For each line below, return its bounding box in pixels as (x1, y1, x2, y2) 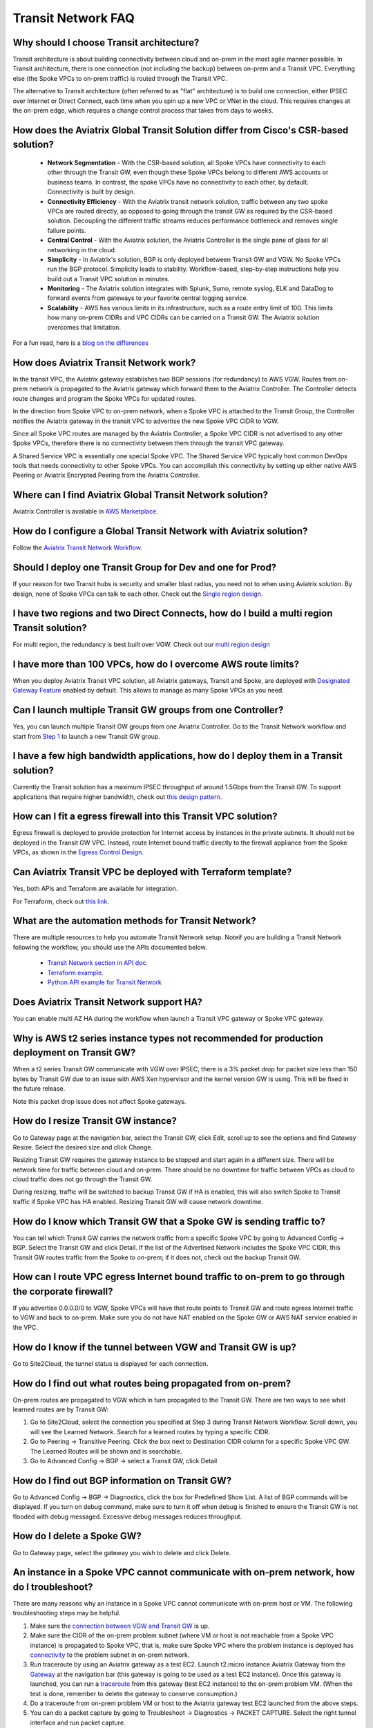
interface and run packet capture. (30, 1718, 126, 1727)
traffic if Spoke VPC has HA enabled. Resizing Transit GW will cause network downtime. (12, 1197, 263, 1205)
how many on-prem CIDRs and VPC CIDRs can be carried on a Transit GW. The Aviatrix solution (47, 313, 320, 321)
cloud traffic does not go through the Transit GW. (12, 1175, 153, 1183)
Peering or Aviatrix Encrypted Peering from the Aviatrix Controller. (12, 471, 200, 480)
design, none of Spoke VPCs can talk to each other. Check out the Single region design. (12, 590, 263, 598)
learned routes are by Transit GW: (12, 1405, 109, 1414)
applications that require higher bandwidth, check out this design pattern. (12, 792, 222, 801)
